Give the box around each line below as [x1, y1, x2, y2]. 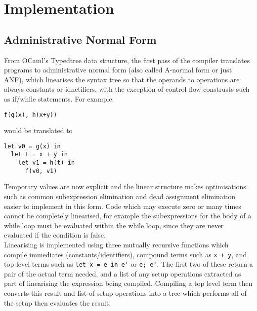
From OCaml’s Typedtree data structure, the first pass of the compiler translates [4, 55, 250, 65]
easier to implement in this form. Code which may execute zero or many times [4, 201, 241, 211]
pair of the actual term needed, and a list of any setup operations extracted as [4, 268, 241, 278]
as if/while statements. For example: [4, 93, 114, 104]
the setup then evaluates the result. [4, 297, 111, 308]
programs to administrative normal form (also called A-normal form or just [4, 65, 232, 75]
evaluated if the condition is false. [4, 230, 106, 240]
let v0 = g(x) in [4, 142, 61, 150]
